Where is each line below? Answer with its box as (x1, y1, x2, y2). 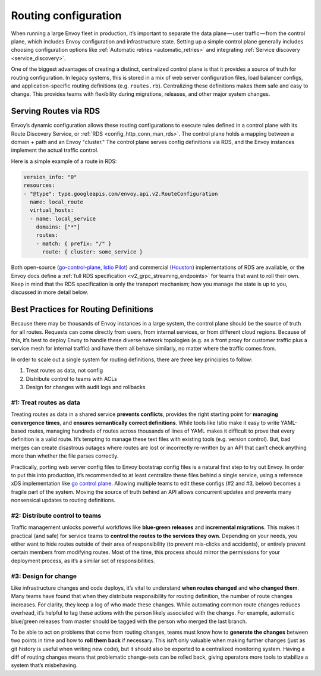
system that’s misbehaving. (11, 662, 78, 669)
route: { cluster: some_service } (42, 249, 143, 255)
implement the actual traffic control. (11, 146, 99, 154)
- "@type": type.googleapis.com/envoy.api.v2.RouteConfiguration (23, 190, 218, 197)
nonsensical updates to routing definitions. (11, 497, 116, 504)
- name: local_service (30, 215, 96, 222)
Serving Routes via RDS (11, 106, 100, 116)
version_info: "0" (23, 173, 77, 180)
